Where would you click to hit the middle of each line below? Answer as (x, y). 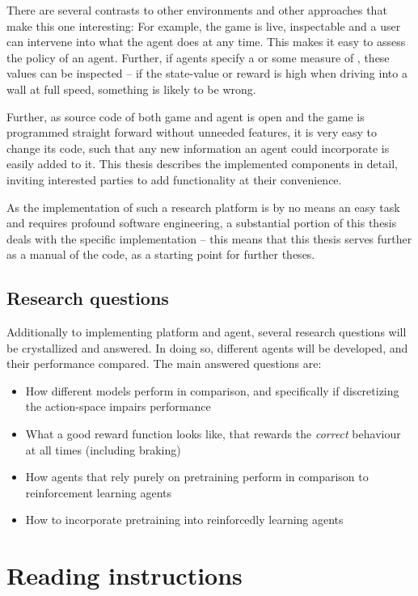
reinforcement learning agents (99, 492)
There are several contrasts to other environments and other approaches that (197, 10)
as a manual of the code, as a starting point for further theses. (161, 254)
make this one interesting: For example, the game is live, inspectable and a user (204, 25)
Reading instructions (125, 575)
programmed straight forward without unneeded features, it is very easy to (192, 132)
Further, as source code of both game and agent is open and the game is (186, 116)
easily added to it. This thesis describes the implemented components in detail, (202, 164)
